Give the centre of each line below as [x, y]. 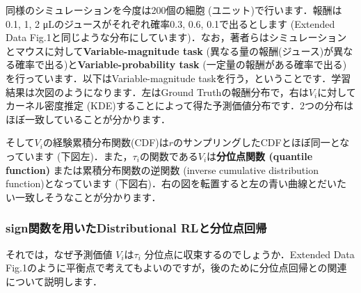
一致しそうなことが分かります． [88, 197]
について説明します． [54, 281]
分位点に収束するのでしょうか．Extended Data [249, 254]
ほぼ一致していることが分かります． [88, 119]
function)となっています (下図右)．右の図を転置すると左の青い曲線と [162, 183]
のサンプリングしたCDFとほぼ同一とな [262, 142]
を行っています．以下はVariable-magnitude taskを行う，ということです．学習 [178, 78]
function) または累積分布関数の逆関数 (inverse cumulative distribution [162, 169]
